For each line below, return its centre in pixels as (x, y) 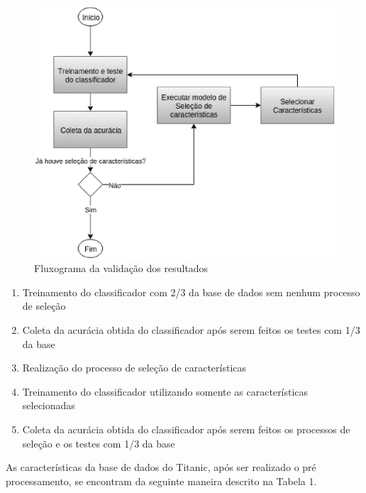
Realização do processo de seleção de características (134, 368)
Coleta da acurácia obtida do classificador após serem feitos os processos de (186, 429)
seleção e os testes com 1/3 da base (99, 443)
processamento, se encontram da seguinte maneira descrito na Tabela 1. (161, 481)
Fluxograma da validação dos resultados (121, 268)
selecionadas (49, 405)
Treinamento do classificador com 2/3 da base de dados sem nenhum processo (191, 292)
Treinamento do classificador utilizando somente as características (165, 391)
